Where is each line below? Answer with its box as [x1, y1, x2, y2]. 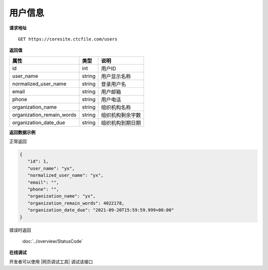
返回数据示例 [9, 129, 36, 135]
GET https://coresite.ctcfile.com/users [18, 36, 118, 42]
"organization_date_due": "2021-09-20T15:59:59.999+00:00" [27, 207, 174, 213]
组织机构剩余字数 [101, 112, 141, 119]
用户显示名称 [101, 72, 132, 79]
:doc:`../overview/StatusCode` [21, 238, 83, 244]
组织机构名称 [101, 104, 132, 111]
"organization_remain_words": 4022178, [27, 200, 125, 206]
